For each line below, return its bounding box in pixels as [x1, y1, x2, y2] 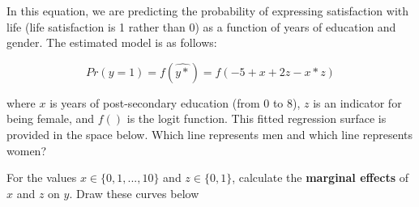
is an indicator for [313, 94, 402, 111]
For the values [6, 169, 77, 186]
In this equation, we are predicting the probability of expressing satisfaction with [6, 2, 409, 19]
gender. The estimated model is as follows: [6, 34, 217, 51]
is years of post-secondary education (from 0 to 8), [49, 94, 301, 111]
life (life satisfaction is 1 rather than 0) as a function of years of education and [6, 18, 396, 35]
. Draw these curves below [69, 184, 199, 201]
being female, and [6, 110, 95, 127]
